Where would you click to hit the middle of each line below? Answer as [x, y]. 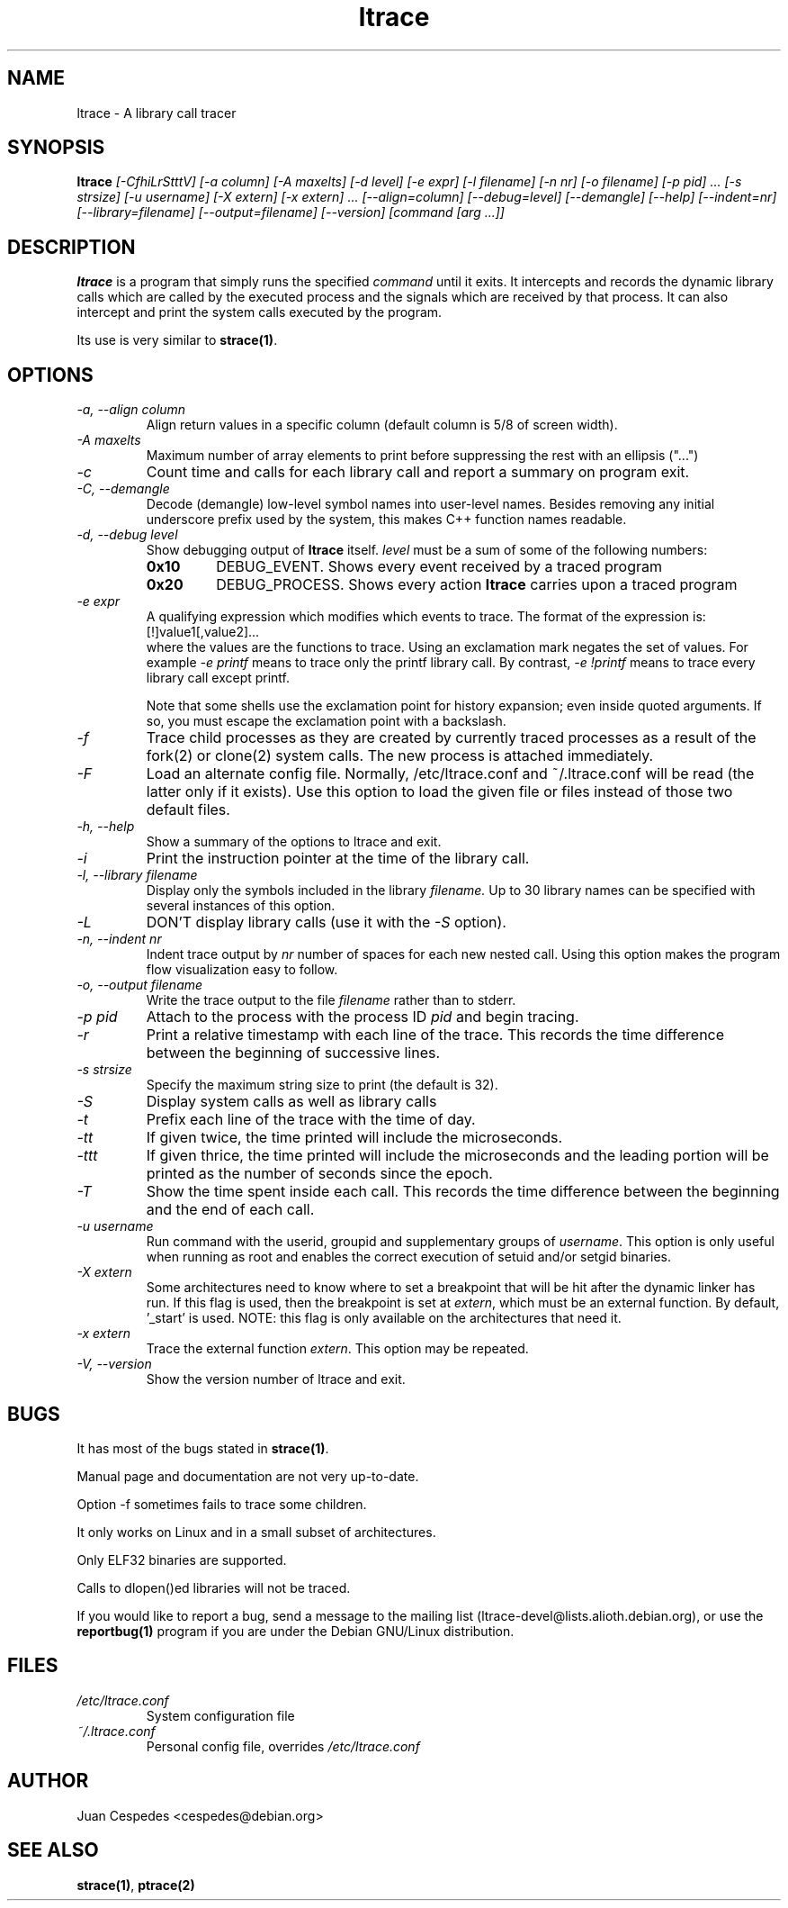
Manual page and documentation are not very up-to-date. [248, 1476]
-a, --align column [131, 410]
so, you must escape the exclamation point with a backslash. [326, 721]
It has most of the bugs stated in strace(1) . [203, 1448]
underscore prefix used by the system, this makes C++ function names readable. [386, 520]
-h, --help [106, 827]
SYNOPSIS [56, 148]
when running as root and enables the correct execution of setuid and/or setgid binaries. [408, 1257]
